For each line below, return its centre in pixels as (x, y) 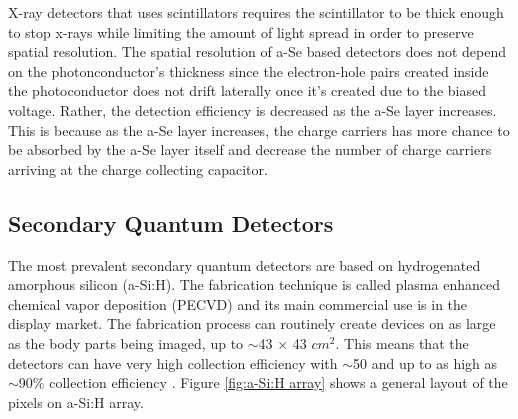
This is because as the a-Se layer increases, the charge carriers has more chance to (259, 129)
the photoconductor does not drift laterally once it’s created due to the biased (247, 90)
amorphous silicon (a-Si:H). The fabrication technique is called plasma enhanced (254, 284)
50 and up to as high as (425, 362)
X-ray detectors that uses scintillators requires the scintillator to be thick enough (256, 12)
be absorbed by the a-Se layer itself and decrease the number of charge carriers (250, 149)
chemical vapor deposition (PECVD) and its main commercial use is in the (238, 303)
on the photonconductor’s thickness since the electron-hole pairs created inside (248, 70)
